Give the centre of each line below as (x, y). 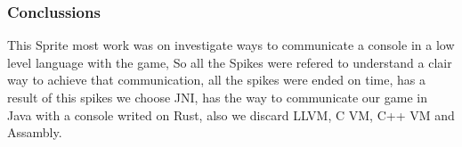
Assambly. (35, 132)
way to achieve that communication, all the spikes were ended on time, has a (216, 80)
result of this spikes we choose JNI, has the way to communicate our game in (217, 97)
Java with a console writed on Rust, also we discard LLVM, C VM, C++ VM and (231, 114)
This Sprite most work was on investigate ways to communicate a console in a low (231, 45)
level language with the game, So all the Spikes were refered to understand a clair (230, 62)
